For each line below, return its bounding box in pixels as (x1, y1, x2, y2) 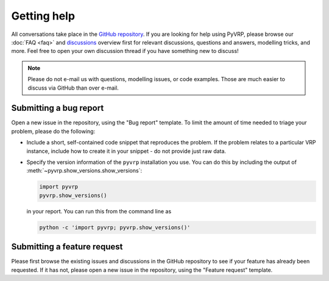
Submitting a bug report (11, 103, 104, 113)
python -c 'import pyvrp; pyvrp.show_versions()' (39, 224, 191, 231)
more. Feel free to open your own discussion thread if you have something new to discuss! (11, 48, 239, 55)
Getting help (11, 9, 76, 23)
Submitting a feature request (11, 241, 123, 252)
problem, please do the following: (11, 127, 96, 135)
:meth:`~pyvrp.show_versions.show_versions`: (26, 167, 143, 174)
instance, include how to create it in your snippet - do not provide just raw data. (26, 147, 227, 155)
